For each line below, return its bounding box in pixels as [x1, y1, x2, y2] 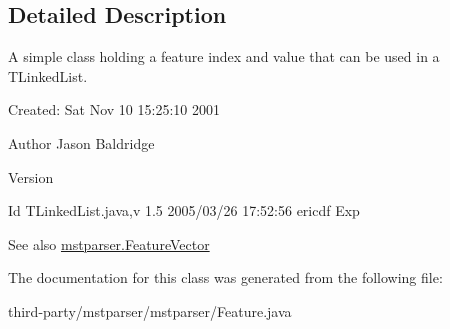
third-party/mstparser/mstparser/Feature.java [8, 300, 292, 321]
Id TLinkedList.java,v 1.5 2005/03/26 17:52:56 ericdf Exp [8, 200, 360, 221]
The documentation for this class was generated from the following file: [8, 267, 443, 288]
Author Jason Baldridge [8, 132, 155, 153]
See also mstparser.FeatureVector [8, 233, 210, 254]
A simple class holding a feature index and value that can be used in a [8, 46, 440, 67]
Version [8, 166, 54, 187]
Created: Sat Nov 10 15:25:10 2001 [8, 99, 220, 120]
